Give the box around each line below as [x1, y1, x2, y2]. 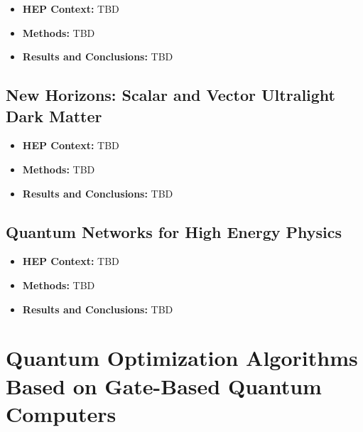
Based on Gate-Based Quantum [6, 371, 322, 400]
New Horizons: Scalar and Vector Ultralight [6, 84, 335, 106]
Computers [6, 399, 117, 428]
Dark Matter [6, 104, 102, 126]
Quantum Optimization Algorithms [6, 343, 358, 372]
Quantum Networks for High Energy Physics [6, 220, 342, 242]
